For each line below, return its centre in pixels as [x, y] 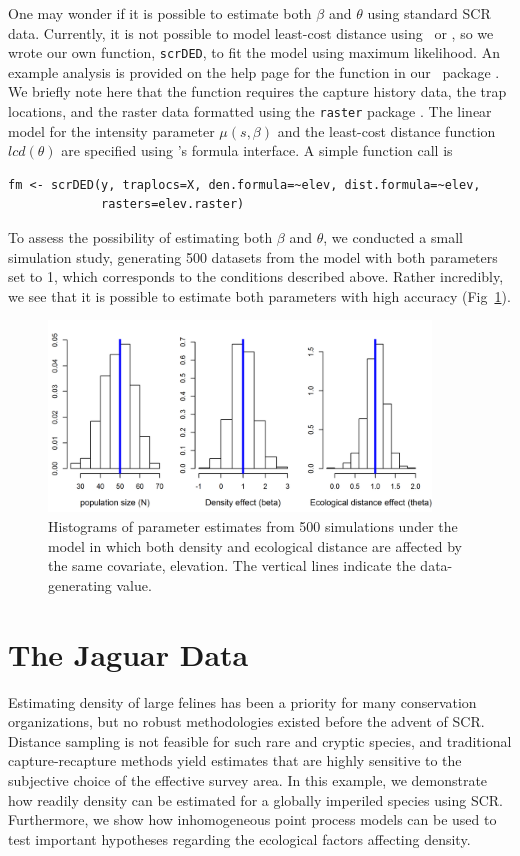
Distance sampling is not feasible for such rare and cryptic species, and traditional [260, 740]
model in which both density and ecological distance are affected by [255, 545]
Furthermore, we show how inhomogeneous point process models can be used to [252, 819]
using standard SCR [429, 13]
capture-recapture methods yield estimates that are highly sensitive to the [235, 760]
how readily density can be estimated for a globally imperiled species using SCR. [255, 799]
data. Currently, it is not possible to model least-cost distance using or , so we [251, 32]
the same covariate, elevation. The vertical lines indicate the [232, 565]
